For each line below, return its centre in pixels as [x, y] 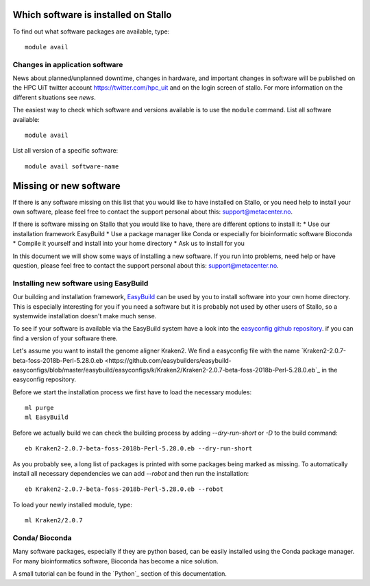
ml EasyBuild [47, 417]
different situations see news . [54, 97]
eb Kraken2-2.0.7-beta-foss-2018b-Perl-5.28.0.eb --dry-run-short [139, 449]
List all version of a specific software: [65, 151]
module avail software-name [72, 166]
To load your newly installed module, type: [73, 505]
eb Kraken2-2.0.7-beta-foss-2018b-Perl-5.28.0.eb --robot [124, 489]
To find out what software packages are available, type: [91, 31]
